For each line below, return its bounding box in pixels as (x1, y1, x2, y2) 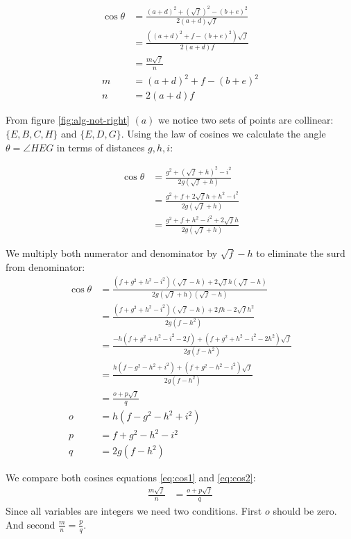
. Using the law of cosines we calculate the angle (121, 126, 326, 140)
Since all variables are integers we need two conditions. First (6, 504, 262, 518)
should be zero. (273, 504, 337, 518)
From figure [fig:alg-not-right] (6, 113, 130, 127)
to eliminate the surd (256, 246, 345, 260)
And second (6, 517, 55, 531)
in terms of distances (56, 140, 145, 154)
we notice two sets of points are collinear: (158, 113, 334, 127)
